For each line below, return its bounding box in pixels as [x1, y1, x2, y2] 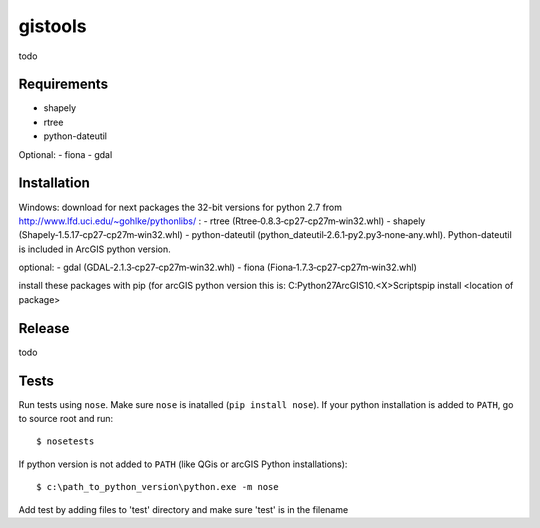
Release [18, 320, 70, 337]
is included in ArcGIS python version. [18, 243, 172, 255]
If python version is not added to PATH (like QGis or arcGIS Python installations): [18, 458, 348, 470]
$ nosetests [36, 436, 95, 447]
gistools [18, 15, 87, 37]
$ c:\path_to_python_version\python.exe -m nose [36, 481, 279, 493]
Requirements [18, 76, 109, 93]
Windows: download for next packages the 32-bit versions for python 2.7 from [18, 201, 343, 213]
